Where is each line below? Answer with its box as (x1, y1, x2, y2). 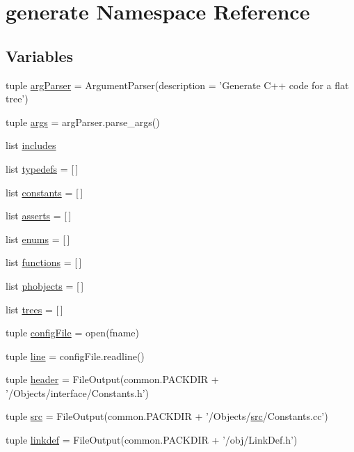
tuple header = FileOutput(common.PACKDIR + (6, 372, 219, 387)
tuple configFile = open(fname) (6, 325, 139, 340)
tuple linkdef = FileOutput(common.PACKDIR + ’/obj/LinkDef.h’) (6, 432, 298, 447)
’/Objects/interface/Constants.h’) (6, 385, 150, 400)
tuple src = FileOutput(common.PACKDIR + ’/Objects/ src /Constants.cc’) (6, 409, 328, 423)
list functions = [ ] (6, 255, 82, 270)
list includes (6, 138, 56, 153)
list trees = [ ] (6, 302, 63, 316)
